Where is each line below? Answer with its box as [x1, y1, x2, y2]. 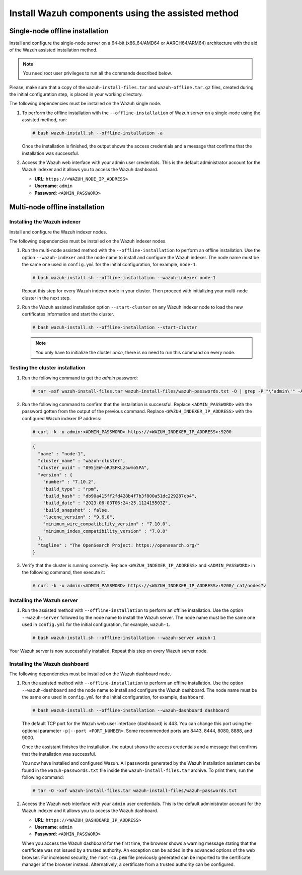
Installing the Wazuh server [9, 597, 78, 604]
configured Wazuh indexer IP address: [22, 415, 102, 421]
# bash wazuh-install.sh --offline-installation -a [32, 130, 163, 136]
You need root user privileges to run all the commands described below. [23, 70, 172, 76]
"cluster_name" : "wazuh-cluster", [38, 458, 126, 463]
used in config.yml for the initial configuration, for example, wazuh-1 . [22, 621, 171, 627]
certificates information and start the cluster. [22, 311, 114, 317]
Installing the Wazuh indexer [9, 218, 81, 225]
